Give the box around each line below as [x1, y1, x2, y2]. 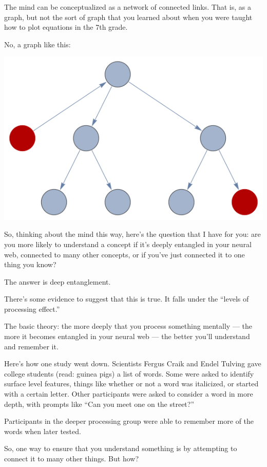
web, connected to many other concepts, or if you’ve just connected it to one [4, 249, 245, 259]
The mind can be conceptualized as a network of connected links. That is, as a [4, 2, 251, 12]
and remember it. [4, 341, 59, 351]
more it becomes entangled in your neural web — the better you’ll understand [4, 331, 250, 342]
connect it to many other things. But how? [4, 453, 139, 464]
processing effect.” [4, 303, 60, 314]
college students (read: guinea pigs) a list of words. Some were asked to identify [4, 368, 254, 379]
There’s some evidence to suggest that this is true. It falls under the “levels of [4, 293, 249, 304]
